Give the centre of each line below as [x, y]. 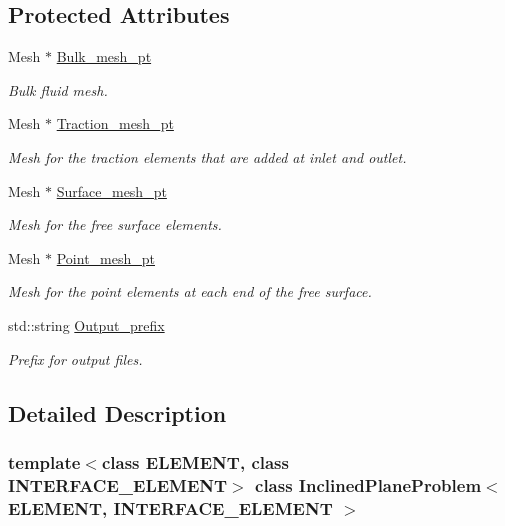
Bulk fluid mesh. [58, 89]
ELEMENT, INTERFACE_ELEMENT [170, 507]
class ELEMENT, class [195, 461]
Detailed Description [117, 412]
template [44, 461]
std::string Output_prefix [86, 324]
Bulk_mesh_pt [104, 56]
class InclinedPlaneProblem [368, 484]
